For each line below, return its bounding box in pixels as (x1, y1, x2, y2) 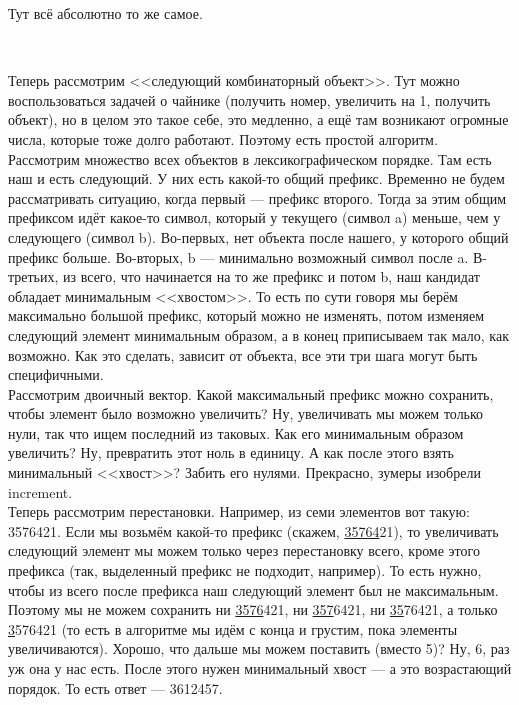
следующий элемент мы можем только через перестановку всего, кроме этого (8, 540, 480, 561)
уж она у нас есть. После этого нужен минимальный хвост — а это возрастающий (8, 658, 512, 678)
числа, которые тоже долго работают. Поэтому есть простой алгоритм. (8, 128, 438, 149)
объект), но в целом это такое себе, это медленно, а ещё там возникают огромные (8, 109, 509, 130)
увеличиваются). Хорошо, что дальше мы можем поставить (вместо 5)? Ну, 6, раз (8, 638, 510, 659)
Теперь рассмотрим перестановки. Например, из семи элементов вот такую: (8, 501, 470, 522)
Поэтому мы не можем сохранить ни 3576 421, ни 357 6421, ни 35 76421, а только (8, 599, 498, 620)
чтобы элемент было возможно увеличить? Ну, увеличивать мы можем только (8, 403, 484, 424)
